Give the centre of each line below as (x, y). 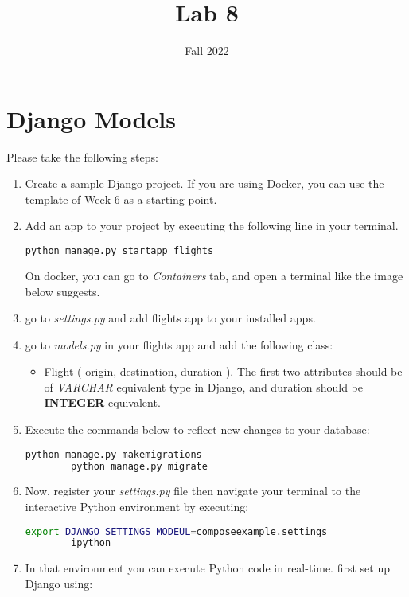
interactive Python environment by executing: (137, 506)
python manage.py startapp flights (119, 251)
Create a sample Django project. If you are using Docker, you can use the (204, 183)
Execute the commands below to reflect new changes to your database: (197, 429)
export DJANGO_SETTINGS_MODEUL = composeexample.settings (176, 531)
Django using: (59, 583)
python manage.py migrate (139, 466)
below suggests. (62, 291)
